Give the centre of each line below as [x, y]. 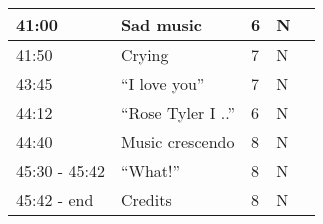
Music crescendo [177, 141]
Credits [146, 199]
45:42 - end [55, 199]
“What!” [150, 170]
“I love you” [162, 83]
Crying [144, 54]
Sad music [161, 24]
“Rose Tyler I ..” [177, 112]
